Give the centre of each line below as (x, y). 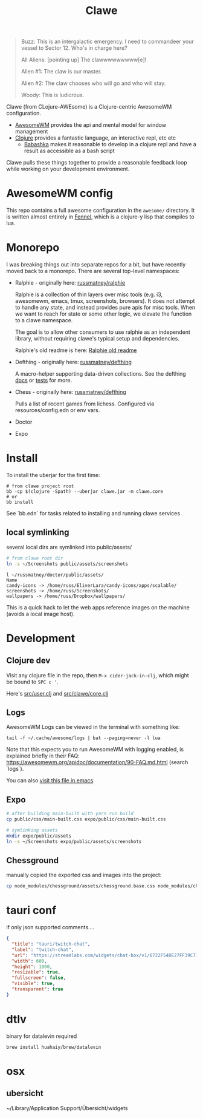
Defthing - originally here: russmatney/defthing (73, 362)
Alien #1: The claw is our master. (61, 72)
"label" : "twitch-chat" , (43, 950)
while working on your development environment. (68, 169)
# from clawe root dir (35, 558)
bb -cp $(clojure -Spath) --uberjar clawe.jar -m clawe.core (85, 492)
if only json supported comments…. (50, 927)
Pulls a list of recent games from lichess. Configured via (85, 404)
